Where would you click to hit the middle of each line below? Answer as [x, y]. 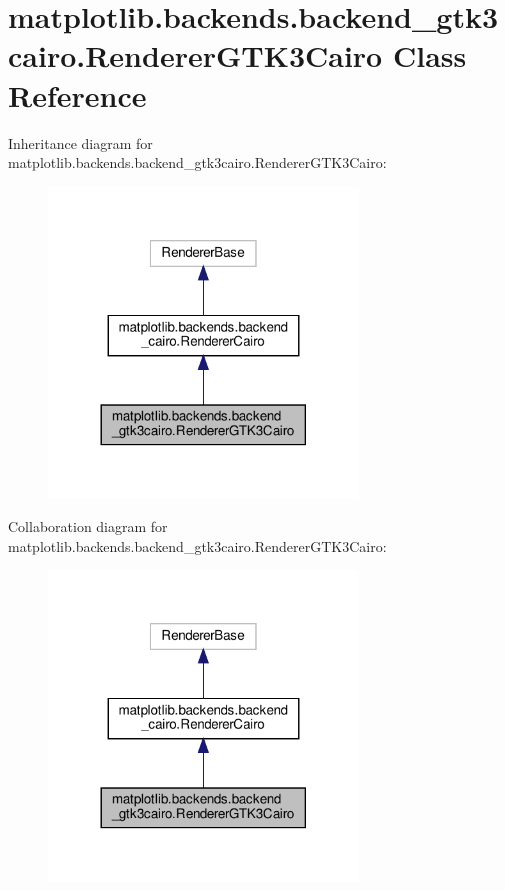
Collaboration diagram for [88, 526]
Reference [77, 94]
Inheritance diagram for [80, 142]
